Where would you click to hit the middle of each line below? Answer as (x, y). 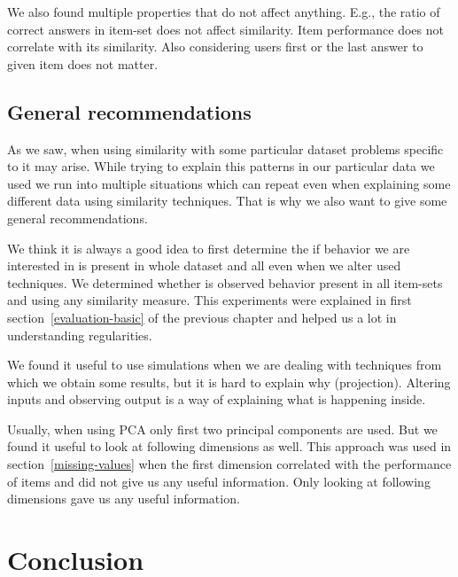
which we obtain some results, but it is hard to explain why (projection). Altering (229, 382)
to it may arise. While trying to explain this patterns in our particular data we (221, 166)
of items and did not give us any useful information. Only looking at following (219, 481)
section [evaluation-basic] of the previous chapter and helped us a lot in (202, 317)
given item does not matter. (83, 63)
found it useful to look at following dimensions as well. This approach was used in (229, 446)
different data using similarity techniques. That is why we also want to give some (227, 201)
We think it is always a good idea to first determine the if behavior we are (209, 248)
